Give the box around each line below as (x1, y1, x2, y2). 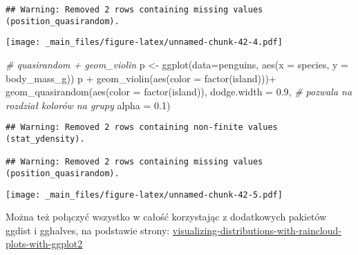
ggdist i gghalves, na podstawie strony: (6, 223, 170, 237)
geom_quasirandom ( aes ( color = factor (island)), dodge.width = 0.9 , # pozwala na (6, 84, 352, 99)
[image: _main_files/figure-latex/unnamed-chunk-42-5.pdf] (6, 189, 283, 200)
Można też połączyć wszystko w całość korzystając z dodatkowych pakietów (6, 209, 327, 224)
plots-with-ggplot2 (6, 236, 83, 251)
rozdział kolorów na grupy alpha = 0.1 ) (6, 97, 171, 112)
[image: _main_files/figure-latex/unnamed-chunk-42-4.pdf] (6, 37, 283, 48)
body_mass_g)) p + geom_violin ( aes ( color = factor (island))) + (6, 70, 276, 85)
